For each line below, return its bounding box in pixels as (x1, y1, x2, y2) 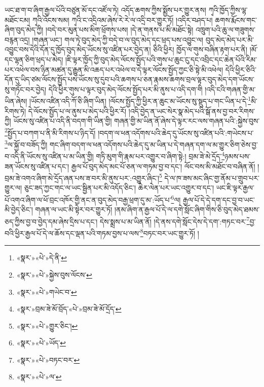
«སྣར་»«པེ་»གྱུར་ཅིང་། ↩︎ (16, 320, 78, 331)
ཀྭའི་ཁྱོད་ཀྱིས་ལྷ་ (208, 5, 248, 15)
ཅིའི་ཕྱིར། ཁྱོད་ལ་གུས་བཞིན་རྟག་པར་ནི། (153, 44, 248, 55)
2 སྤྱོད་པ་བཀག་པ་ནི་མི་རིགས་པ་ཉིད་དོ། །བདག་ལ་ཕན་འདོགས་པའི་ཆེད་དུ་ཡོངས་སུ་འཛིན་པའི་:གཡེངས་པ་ (5, 126, 254, 138)
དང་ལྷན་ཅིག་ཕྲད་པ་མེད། (5, 54, 63, 64)
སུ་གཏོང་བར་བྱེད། (5, 84, 47, 94)
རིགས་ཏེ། (5, 105, 26, 116)
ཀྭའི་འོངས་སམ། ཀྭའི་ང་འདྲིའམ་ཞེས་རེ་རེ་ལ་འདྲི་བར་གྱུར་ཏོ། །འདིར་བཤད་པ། (32, 14, 213, 25)
